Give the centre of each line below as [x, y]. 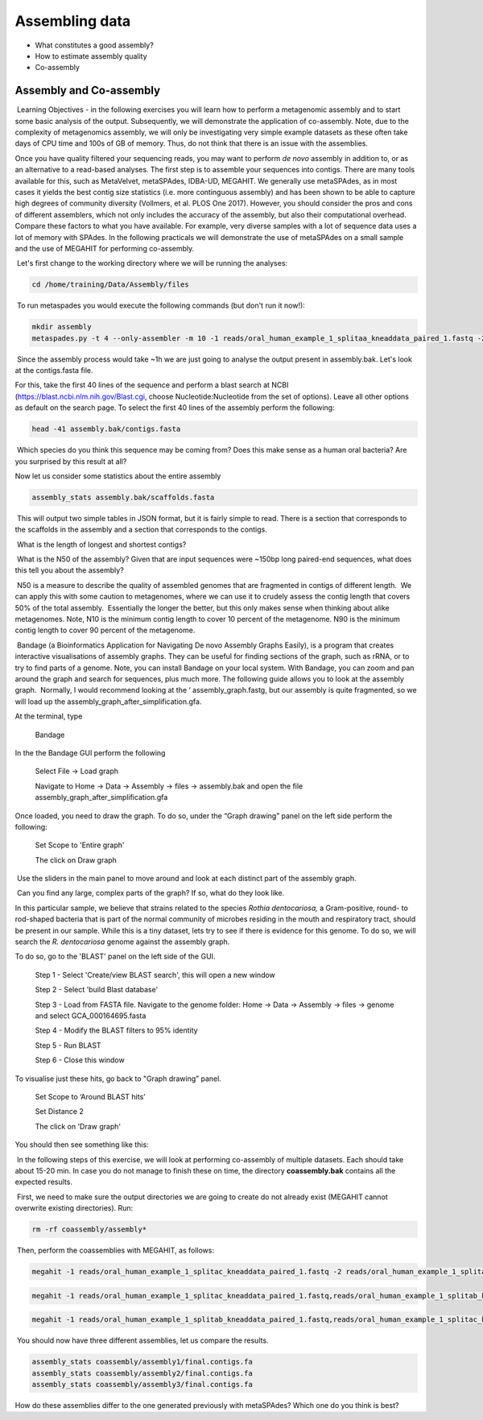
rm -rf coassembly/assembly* [89, 1230]
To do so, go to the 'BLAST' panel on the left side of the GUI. [115, 956]
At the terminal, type [49, 716]
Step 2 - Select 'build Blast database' [97, 990]
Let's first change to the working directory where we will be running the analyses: [152, 263]
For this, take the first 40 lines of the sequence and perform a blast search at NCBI [152, 385]
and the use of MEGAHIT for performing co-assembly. [105, 248]
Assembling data [73, 21]
